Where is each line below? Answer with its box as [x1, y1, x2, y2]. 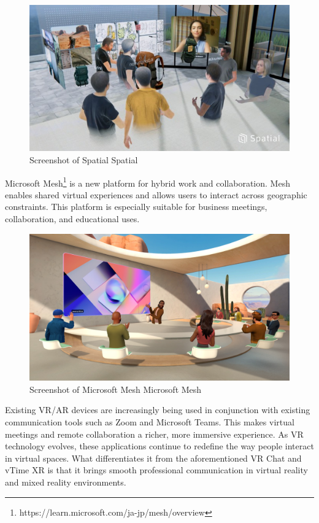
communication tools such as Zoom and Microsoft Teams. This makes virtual [5, 415, 294, 428]
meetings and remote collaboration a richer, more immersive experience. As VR [5, 427, 304, 440]
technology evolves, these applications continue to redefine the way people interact [5, 440, 314, 452]
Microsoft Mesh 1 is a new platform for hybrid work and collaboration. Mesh [5, 174, 290, 189]
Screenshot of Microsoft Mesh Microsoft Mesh [29, 382, 202, 395]
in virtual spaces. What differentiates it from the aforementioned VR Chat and [5, 451, 302, 464]
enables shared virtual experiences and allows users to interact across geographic [5, 188, 307, 201]
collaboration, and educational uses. [5, 212, 140, 225]
